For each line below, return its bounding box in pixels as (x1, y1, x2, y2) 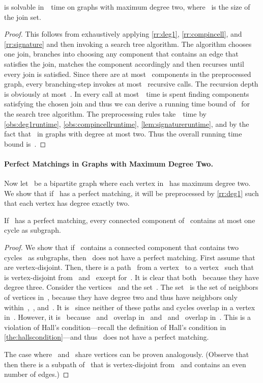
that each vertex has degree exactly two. (4, 198, 130, 208)
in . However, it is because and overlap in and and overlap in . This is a (4, 312, 251, 322)
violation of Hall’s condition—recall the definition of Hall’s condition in (4, 321, 226, 332)
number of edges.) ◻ (4, 369, 69, 379)
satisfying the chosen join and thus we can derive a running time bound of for (4, 98, 250, 109)
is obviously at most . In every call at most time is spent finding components (4, 88, 249, 99)
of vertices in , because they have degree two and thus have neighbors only (4, 292, 238, 303)
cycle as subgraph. (4, 225, 61, 235)
